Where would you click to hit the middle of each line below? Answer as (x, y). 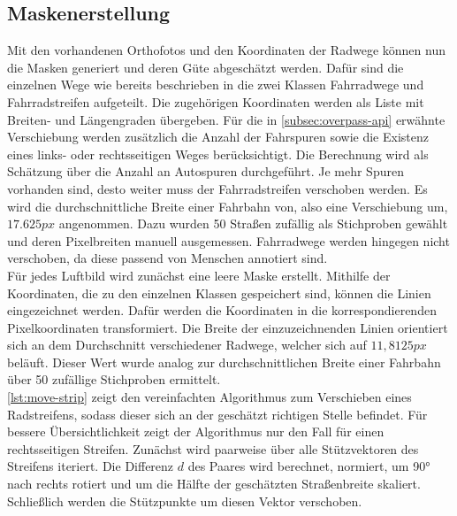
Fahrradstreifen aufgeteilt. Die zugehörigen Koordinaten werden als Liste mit (216, 101)
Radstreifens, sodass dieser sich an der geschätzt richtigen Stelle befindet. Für (217, 414)
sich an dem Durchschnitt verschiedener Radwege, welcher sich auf (187, 345)
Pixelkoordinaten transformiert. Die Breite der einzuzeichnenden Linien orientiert (228, 327)
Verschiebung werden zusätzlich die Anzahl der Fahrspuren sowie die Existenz (218, 137)
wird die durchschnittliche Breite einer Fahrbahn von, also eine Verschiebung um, (228, 206)
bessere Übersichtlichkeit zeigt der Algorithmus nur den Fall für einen (196, 431)
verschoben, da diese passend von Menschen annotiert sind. (168, 258)
